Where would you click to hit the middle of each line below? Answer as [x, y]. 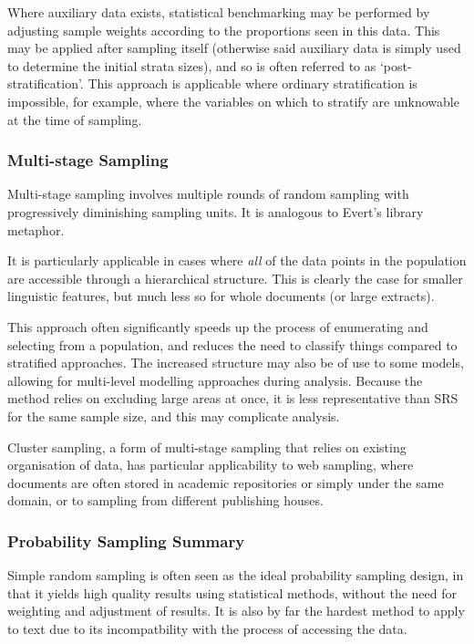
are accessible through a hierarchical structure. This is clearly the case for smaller [235, 278]
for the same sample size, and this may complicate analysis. [174, 415]
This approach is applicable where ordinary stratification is [252, 83]
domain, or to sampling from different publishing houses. [165, 500]
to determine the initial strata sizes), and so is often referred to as [192, 65]
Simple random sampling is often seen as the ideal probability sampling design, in [236, 575]
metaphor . [36, 229]
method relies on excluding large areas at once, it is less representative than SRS [233, 398]
